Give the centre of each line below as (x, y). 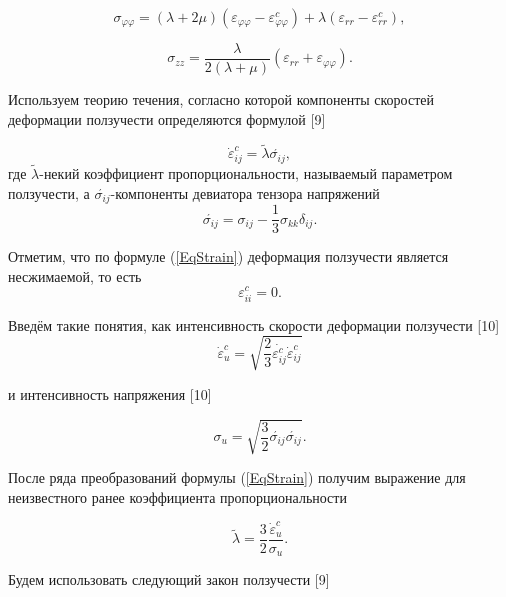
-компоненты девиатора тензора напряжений (245, 192)
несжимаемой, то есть (75, 275)
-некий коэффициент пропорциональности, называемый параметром (246, 173)
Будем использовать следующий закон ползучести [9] (169, 579)
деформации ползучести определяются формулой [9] (167, 118)
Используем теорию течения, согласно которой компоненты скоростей (221, 99)
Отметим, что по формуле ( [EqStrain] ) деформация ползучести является (228, 256)
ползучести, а (49, 192)
